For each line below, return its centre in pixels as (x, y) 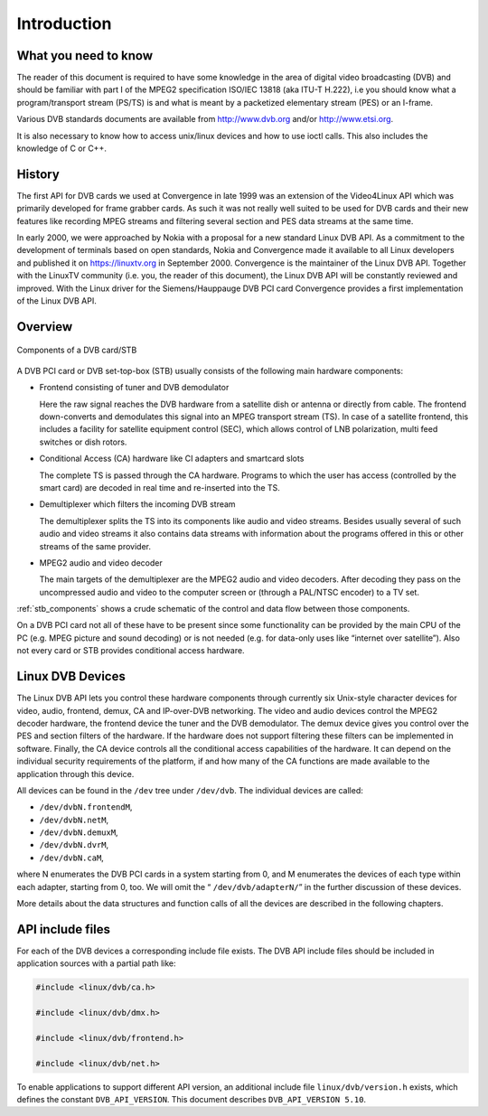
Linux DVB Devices (71, 676)
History (38, 174)
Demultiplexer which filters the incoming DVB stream (137, 504)
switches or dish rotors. (83, 442)
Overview (45, 327)
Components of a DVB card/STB (77, 350)
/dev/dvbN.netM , (74, 820)
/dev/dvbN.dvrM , (74, 845)
